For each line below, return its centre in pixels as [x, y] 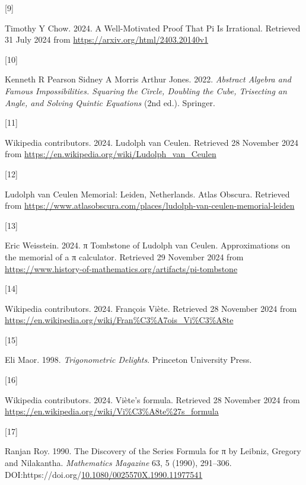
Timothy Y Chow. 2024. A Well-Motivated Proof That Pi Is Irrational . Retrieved [153, 28]
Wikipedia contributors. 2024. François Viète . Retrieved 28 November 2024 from [151, 308]
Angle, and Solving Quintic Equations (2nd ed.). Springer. [110, 102]
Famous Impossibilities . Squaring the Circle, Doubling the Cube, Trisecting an [146, 90]
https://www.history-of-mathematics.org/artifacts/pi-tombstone [121, 268]
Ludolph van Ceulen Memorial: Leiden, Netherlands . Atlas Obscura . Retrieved [147, 194]
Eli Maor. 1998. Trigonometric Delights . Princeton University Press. [128, 360]
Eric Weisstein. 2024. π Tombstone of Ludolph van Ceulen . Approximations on [148, 245]
